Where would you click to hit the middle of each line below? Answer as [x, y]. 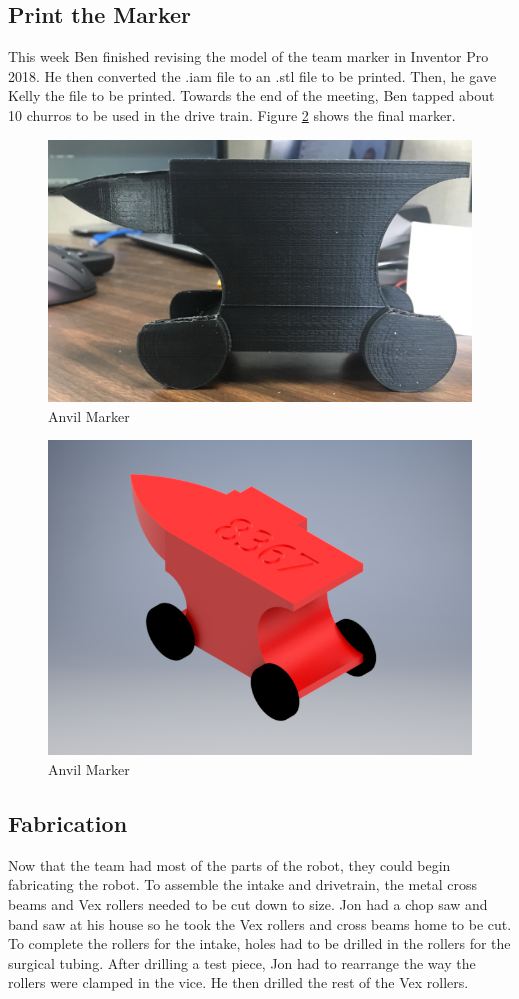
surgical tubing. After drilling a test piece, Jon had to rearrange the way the [242, 962]
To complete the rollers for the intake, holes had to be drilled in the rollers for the [259, 943]
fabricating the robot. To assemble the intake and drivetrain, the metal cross [243, 884]
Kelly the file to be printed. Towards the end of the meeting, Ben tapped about [251, 95]
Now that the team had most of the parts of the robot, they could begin [229, 864]
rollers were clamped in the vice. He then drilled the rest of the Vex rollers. [238, 982]
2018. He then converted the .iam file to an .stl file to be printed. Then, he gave [252, 75]
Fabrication [68, 823]
